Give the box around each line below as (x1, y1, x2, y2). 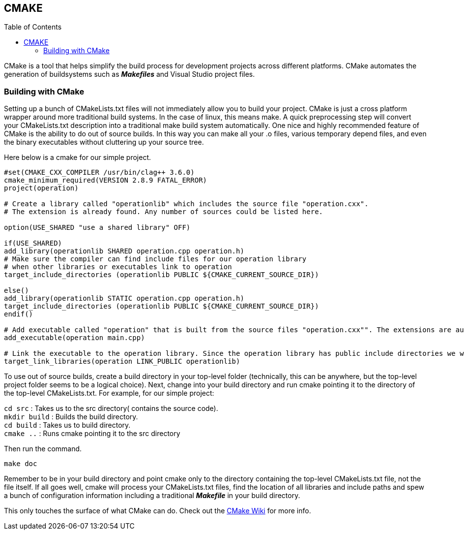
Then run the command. (4, 444, 82, 453)
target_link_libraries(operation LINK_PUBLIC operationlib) (4, 357, 240, 366)
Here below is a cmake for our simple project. (4, 153, 151, 162)
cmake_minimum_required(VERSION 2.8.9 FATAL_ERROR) (4, 176, 207, 185)
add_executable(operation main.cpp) (4, 334, 145, 342)
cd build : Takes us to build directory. (4, 421, 131, 430)
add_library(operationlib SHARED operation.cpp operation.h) (4, 247, 244, 255)
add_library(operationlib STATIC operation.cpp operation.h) (4, 294, 244, 303)
